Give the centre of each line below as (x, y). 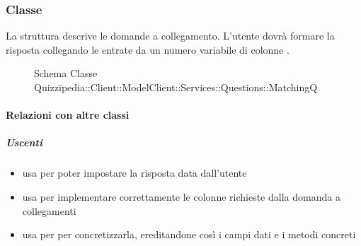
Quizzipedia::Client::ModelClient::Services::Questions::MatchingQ (176, 87)
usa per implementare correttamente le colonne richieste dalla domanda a (181, 196)
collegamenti (49, 210)
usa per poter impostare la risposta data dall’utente (134, 173)
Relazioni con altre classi (68, 115)
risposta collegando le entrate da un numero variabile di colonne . (148, 49)
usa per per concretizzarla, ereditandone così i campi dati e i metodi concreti (189, 234)
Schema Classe (66, 73)
